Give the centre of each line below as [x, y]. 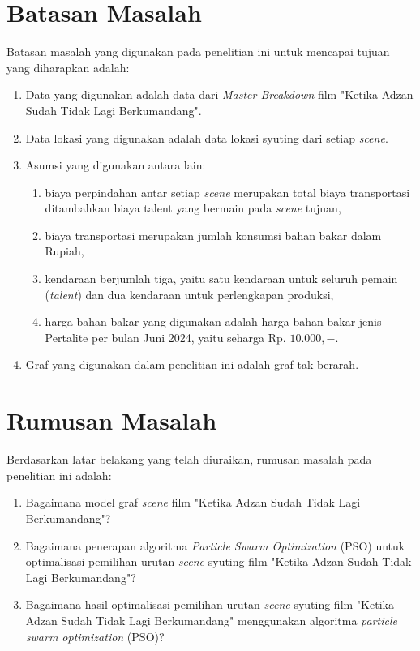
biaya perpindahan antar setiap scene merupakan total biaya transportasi [227, 192]
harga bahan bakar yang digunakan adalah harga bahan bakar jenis [213, 321]
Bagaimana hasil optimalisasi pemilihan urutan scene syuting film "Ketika [210, 604]
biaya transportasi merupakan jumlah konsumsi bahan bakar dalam [213, 235]
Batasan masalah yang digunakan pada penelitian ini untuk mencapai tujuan [198, 51]
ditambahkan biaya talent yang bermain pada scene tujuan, [193, 208]
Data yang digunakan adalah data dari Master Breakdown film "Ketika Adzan [219, 94]
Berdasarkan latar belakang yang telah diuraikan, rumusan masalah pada [189, 459]
